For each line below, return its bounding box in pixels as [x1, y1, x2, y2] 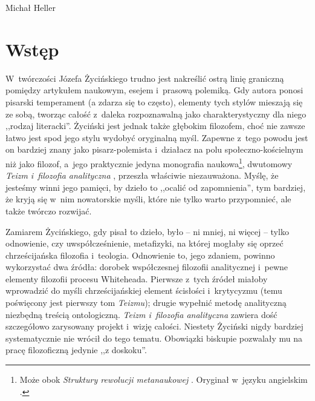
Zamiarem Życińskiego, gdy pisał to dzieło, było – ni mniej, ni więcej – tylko [5, 225, 289, 237]
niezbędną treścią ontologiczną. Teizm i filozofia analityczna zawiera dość [5, 308, 278, 320]
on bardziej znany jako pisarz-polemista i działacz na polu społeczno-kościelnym [5, 143, 304, 156]
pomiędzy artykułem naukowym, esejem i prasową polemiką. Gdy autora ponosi [5, 84, 304, 96]
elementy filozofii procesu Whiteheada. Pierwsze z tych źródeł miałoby [5, 272, 268, 285]
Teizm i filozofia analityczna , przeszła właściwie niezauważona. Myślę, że [5, 169, 279, 182]
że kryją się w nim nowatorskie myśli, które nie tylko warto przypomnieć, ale [5, 193, 291, 205]
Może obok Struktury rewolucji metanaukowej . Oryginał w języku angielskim [19, 373, 308, 386]
